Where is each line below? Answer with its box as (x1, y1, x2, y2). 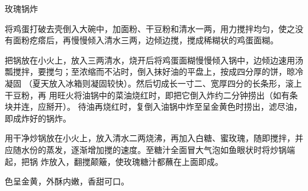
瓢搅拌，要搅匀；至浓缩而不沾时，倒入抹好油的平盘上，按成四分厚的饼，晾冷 (5, 65, 303, 78)
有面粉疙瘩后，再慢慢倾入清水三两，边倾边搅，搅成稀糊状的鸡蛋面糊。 (5, 34, 278, 46)
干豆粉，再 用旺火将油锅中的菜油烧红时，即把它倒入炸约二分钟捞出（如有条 (5, 88, 298, 101)
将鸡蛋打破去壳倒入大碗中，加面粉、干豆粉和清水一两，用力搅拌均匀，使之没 (5, 22, 303, 34)
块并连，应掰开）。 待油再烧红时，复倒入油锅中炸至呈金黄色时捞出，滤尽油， (5, 100, 302, 113)
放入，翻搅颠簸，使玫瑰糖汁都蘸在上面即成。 (49, 155, 223, 167)
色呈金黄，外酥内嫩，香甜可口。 (5, 175, 129, 187)
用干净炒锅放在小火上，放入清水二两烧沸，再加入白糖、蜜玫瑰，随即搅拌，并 (5, 132, 303, 144)
